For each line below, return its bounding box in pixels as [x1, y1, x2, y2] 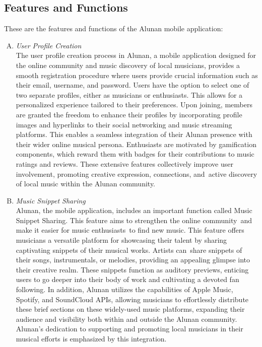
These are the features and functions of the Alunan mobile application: [4, 23, 223, 34]
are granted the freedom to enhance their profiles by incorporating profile [16, 109, 242, 119]
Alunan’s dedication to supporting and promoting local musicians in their [16, 323, 243, 334]
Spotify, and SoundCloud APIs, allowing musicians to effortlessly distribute [16, 294, 249, 304]
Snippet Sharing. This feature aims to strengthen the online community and [16, 215, 252, 225]
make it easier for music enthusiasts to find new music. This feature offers [16, 225, 244, 235]
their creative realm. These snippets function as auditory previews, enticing [16, 264, 249, 274]
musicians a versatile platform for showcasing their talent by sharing [16, 235, 227, 245]
